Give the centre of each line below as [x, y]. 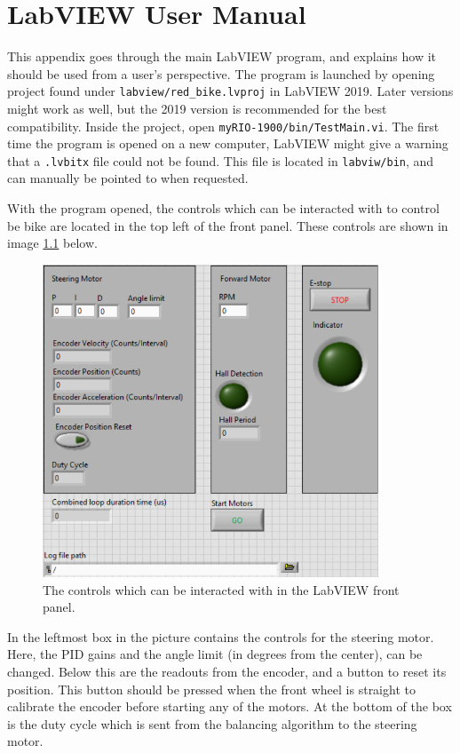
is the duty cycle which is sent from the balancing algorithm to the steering [212, 723]
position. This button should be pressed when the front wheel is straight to [211, 689]
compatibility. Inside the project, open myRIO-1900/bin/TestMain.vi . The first [223, 126]
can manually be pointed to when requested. [128, 178]
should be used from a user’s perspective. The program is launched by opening [221, 73]
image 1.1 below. [52, 243]
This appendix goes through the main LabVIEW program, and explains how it [222, 56]
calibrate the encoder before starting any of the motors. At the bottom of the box [230, 706]
